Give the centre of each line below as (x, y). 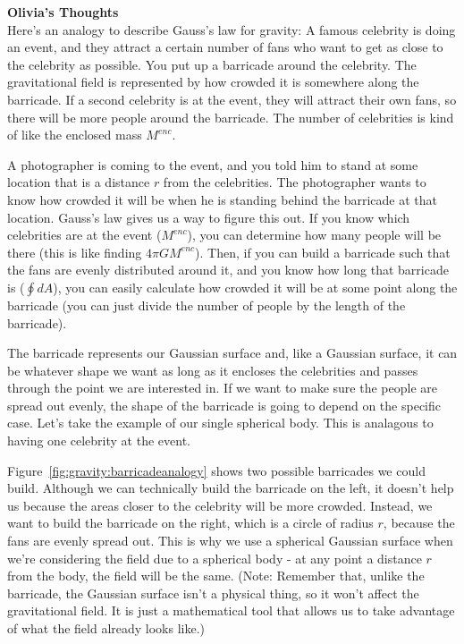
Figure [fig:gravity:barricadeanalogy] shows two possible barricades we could (216, 470)
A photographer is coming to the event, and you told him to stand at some (213, 164)
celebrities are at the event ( (84, 235)
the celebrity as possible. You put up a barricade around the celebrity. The (212, 64)
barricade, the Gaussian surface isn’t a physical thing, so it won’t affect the (213, 593)
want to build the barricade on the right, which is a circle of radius (190, 523)
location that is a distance (79, 182)
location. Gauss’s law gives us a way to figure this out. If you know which (209, 217)
